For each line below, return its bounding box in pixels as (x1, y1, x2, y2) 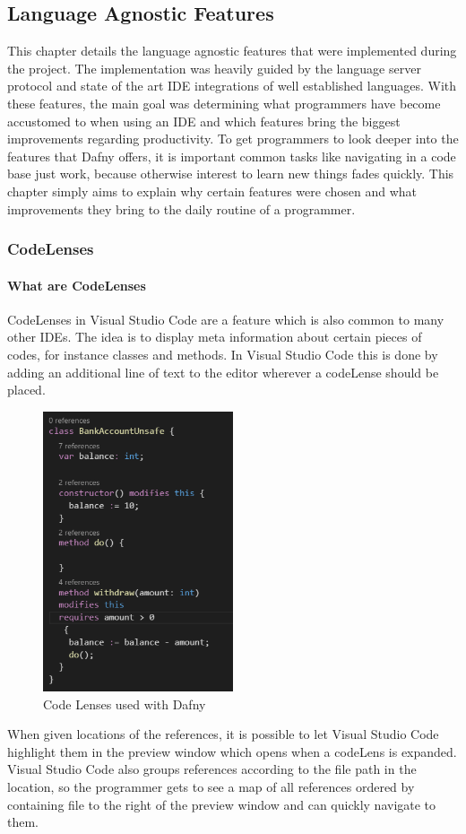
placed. (7, 380, 46, 399)
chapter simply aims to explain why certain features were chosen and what (7, 181, 417, 200)
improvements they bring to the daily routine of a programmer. (7, 199, 356, 218)
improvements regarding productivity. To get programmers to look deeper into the (7, 129, 459, 148)
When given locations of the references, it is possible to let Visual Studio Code (7, 725, 439, 743)
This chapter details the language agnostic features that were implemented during (7, 41, 457, 60)
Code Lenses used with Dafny (43, 694, 206, 713)
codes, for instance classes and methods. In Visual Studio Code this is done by (7, 344, 438, 363)
